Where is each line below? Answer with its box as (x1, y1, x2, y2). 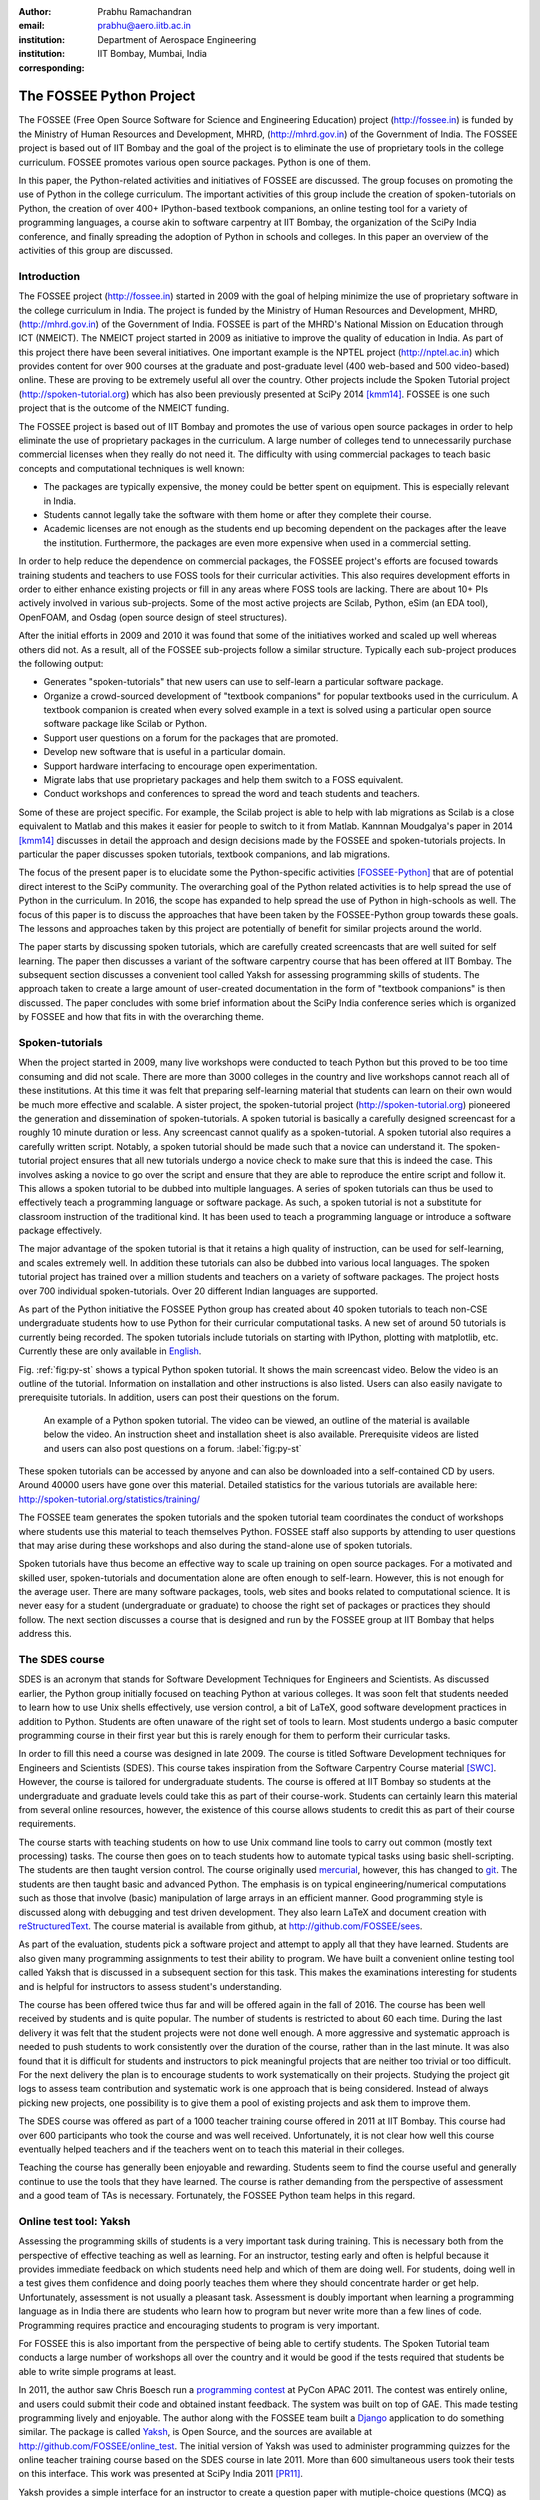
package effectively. (18, 1225, 102, 1237)
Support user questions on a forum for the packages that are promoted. (43, 731, 339, 744)
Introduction (18, 269, 80, 283)
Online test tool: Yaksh (18, 2214, 131, 2228)
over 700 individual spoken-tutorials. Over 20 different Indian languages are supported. (18, 1285, 379, 1297)
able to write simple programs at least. (18, 2365, 177, 2377)
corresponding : (18, 61, 85, 74)
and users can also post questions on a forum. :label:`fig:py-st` (43, 1442, 302, 1454)
